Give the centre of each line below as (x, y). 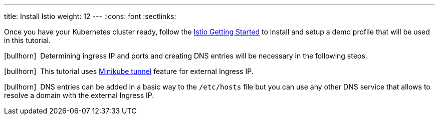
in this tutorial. (27, 40)
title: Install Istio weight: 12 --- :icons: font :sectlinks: (90, 16)
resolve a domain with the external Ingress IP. (79, 95)
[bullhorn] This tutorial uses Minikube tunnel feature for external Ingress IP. (129, 71)
